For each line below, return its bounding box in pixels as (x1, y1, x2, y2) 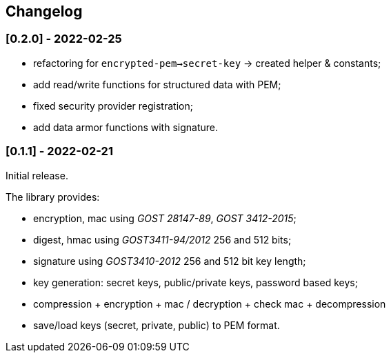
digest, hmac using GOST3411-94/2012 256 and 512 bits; (33, 233, 292, 246)
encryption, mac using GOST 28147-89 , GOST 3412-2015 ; (33, 212, 297, 224)
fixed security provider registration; (33, 99, 193, 112)
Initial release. (6, 169, 68, 181)
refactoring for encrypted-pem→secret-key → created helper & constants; (33, 57, 381, 69)
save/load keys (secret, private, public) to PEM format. (33, 319, 280, 331)
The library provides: (6, 190, 100, 203)
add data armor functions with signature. (33, 121, 218, 133)
